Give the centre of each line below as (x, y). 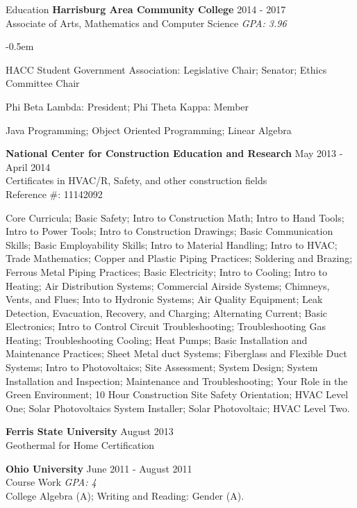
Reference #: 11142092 (54, 194)
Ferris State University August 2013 (90, 431)
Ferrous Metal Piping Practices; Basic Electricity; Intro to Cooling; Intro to (167, 271)
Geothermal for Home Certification (80, 445)
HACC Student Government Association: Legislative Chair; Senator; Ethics (166, 69)
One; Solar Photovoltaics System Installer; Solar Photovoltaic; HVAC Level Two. (178, 408)
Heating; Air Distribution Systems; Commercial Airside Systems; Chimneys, (168, 285)
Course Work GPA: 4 (51, 482)
